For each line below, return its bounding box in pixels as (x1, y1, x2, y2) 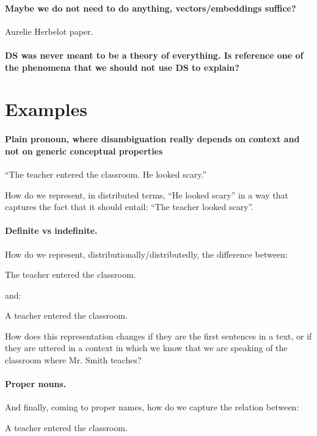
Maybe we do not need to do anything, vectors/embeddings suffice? (5, 1, 296, 14)
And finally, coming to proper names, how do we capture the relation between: (5, 401, 299, 413)
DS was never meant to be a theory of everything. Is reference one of (5, 48, 304, 61)
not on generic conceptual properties (5, 144, 163, 157)
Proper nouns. (5, 377, 67, 390)
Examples (5, 96, 87, 122)
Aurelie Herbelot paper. (5, 24, 93, 37)
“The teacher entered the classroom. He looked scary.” (5, 167, 207, 180)
